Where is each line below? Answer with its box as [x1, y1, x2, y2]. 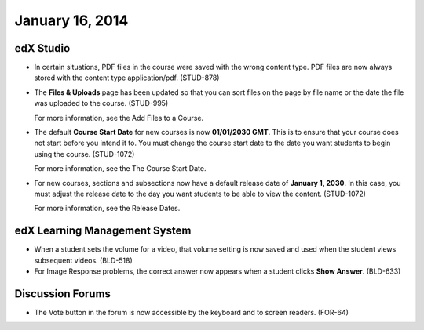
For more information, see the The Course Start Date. [34, 164, 207, 173]
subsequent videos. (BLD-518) [34, 256, 133, 265]
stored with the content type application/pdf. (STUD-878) [34, 73, 220, 82]
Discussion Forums [14, 287, 111, 300]
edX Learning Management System [14, 224, 192, 238]
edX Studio [14, 42, 71, 55]
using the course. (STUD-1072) [34, 149, 135, 158]
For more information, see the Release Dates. [34, 204, 181, 213]
